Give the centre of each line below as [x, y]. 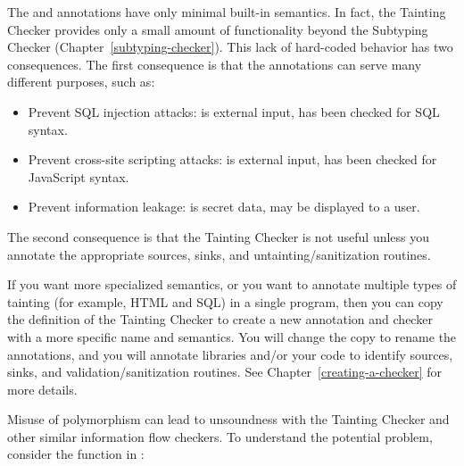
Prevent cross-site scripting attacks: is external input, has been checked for [232, 159]
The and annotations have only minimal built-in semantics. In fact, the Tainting [227, 12]
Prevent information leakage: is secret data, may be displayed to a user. [224, 207]
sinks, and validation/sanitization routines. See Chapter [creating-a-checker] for [225, 372]
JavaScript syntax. [79, 176]
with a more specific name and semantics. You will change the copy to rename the [232, 336]
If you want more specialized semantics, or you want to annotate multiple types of [232, 284]
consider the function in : [76, 454]
